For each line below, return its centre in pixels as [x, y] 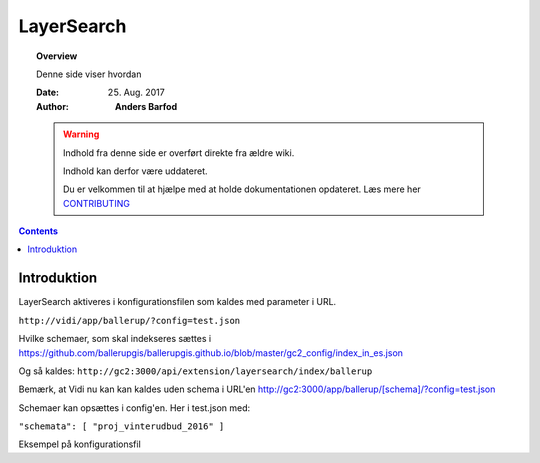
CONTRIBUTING [96, 203]
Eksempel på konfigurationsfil [80, 444]
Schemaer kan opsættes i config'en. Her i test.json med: [134, 407]
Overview [57, 56]
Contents [38, 231]
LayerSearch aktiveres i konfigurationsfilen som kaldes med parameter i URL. [177, 302]
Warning [81, 134]
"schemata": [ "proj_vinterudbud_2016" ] [121, 426]
